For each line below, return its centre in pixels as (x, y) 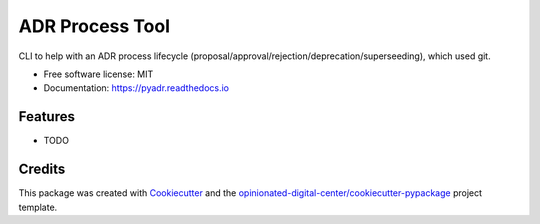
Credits (42, 169)
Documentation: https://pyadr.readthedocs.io (136, 88)
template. (38, 207)
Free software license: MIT (98, 74)
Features (46, 116)
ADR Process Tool (94, 26)
